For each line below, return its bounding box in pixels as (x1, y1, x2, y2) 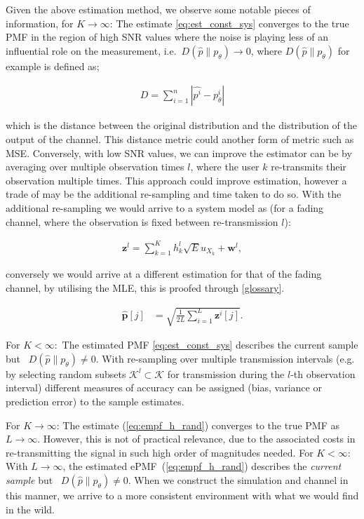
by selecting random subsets (6, 366, 126, 381)
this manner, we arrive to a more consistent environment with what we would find (6, 488, 359, 502)
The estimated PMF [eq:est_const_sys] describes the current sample (62, 337, 358, 352)
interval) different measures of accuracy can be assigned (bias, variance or (6, 380, 322, 395)
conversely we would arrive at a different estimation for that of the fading (6, 267, 322, 281)
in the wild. (6, 501, 55, 516)
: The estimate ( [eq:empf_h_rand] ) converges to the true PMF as (56, 417, 339, 432)
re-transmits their (271, 159, 346, 174)
